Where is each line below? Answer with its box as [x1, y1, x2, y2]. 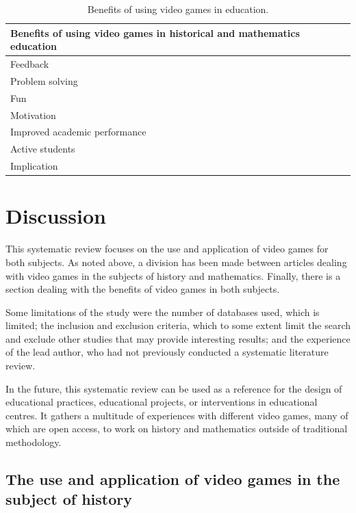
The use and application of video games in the [5, 469, 340, 490]
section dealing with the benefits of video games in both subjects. [5, 282, 280, 296]
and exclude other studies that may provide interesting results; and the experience [5, 331, 351, 345]
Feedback [10, 57, 49, 71]
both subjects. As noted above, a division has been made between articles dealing [5, 254, 347, 269]
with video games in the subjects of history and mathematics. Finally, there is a [5, 268, 341, 282]
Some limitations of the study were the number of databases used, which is [5, 304, 320, 319]
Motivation [10, 107, 56, 122]
